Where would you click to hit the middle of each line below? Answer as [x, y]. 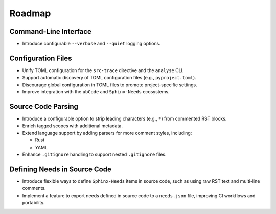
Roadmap [30, 13]
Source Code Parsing [44, 106]
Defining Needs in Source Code [61, 169]
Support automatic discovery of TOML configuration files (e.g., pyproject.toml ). [109, 78]
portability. [33, 203]
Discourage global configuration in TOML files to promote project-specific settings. [110, 85]
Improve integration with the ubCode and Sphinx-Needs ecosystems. [96, 92]
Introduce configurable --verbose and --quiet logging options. [91, 44]
